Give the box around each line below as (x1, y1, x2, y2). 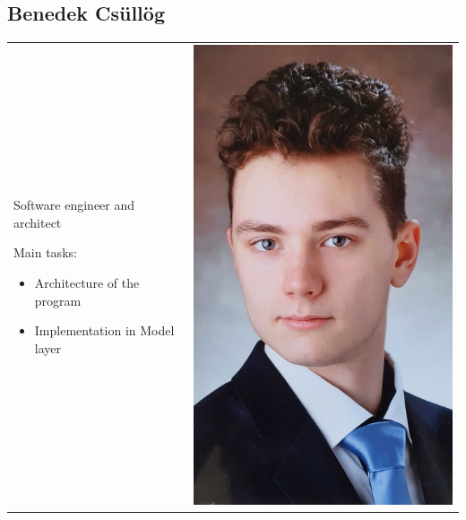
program (34, 290, 82, 309)
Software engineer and (13, 195, 135, 214)
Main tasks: (13, 243, 77, 262)
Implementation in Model (34, 321, 175, 340)
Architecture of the (34, 273, 140, 291)
